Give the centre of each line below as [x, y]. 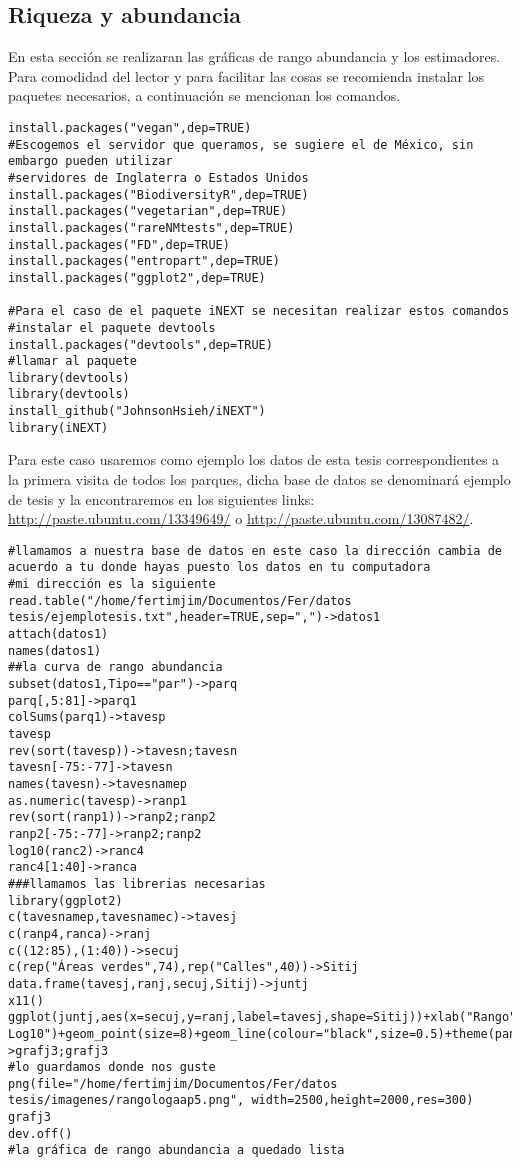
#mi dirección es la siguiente [112, 584]
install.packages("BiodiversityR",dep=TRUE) [158, 194]
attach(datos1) [58, 634]
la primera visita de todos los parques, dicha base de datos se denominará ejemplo [259, 479]
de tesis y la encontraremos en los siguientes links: [161, 498]
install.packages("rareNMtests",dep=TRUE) [151, 227]
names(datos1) [55, 650]
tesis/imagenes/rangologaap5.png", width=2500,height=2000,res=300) [241, 1100]
